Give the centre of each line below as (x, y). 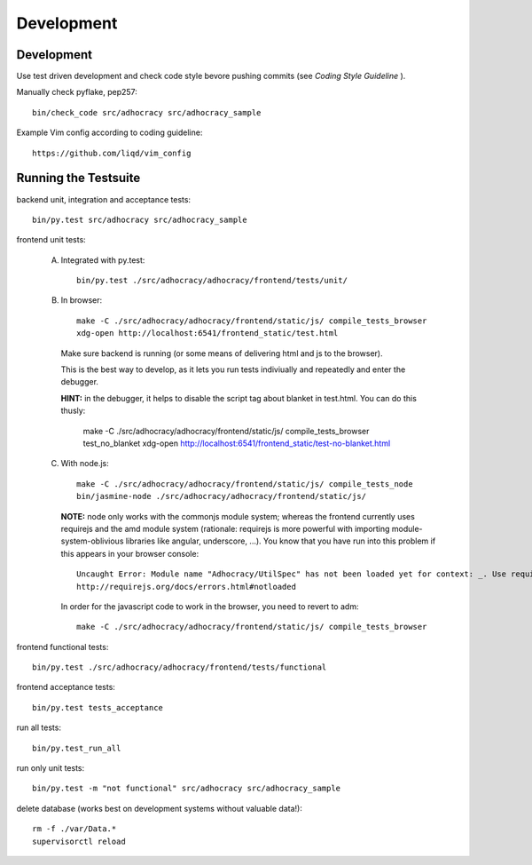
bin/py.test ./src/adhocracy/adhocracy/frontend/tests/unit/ (212, 281)
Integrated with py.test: (103, 260)
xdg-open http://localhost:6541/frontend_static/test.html (207, 333)
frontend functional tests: (63, 647)
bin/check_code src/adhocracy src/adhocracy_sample (147, 112)
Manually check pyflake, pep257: (77, 92)
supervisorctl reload (79, 841)
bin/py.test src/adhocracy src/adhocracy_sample (140, 219)
